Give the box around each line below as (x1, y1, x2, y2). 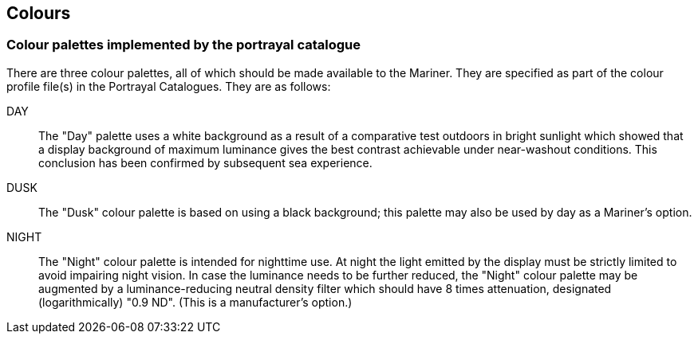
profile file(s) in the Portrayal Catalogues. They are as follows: (6, 79, 331, 93)
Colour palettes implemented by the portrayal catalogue (6, 37, 361, 53)
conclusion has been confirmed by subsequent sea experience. (38, 155, 373, 170)
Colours (6, 3, 71, 23)
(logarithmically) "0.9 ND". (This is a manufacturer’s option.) (38, 295, 353, 309)
